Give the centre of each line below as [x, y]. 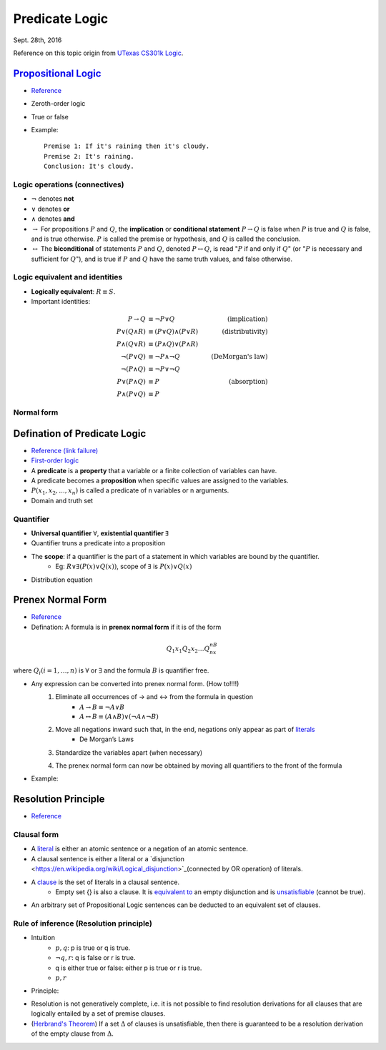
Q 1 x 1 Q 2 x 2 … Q [188, 649]
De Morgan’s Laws [107, 739]
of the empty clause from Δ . [73, 1034]
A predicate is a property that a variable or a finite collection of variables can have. [154, 470]
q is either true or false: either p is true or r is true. [129, 968]
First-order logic [55, 460]
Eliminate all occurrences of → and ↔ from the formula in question [154, 697]
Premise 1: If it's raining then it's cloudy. [127, 146]
